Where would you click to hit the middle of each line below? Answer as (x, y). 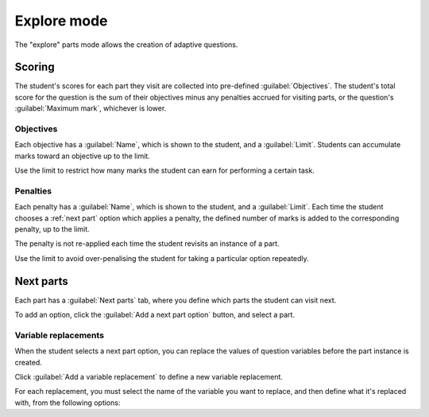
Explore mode (61, 21)
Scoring (35, 67)
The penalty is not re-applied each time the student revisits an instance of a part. (147, 244)
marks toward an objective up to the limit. (82, 156)
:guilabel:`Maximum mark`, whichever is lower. (91, 108)
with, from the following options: (68, 403)
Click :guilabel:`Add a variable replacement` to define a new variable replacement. (149, 377)
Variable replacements (60, 335)
